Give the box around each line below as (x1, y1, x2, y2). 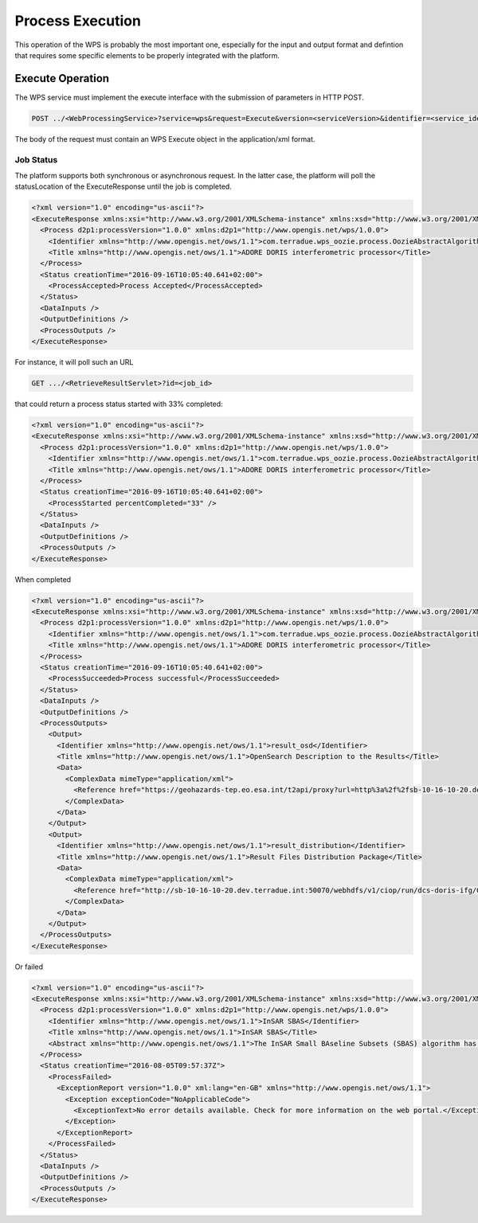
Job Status (14, 154, 58, 165)
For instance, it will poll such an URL (14, 358, 134, 366)
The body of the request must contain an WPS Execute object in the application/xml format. (14, 134, 315, 143)
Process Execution (14, 12, 141, 29)
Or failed (14, 962, 44, 971)
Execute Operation (14, 72, 110, 85)
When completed (14, 574, 72, 584)
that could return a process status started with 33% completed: (14, 399, 223, 408)
